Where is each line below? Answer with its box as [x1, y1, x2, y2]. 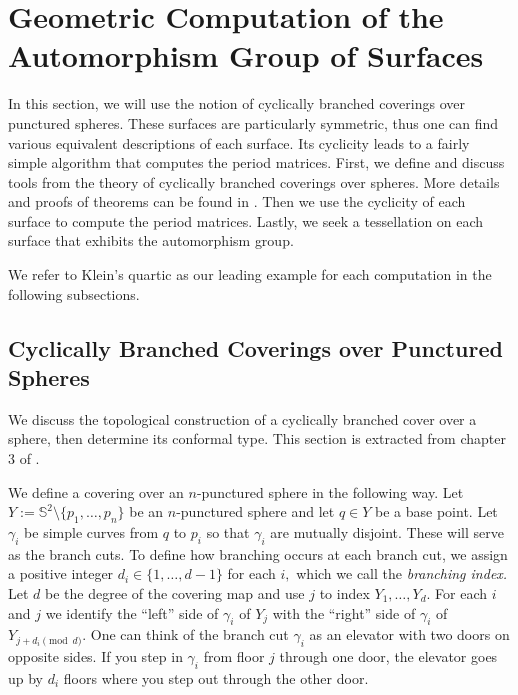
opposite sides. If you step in [8, 646, 183, 667]
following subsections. [8, 283, 140, 304]
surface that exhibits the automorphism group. [8, 230, 294, 251]
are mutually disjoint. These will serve [270, 522, 504, 543]
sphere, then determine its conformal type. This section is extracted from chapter [8, 428, 506, 449]
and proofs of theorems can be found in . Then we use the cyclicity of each [8, 191, 466, 212]
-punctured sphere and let [176, 501, 335, 522]
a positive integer [8, 563, 114, 584]
